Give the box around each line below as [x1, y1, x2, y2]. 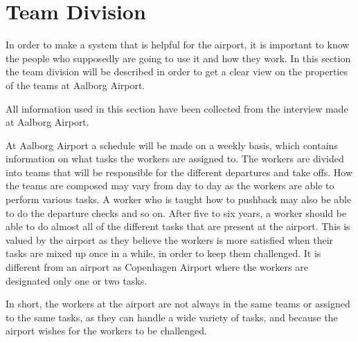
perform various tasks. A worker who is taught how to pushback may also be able [6, 192, 352, 207]
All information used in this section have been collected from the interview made [6, 101, 348, 115]
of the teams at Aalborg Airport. [6, 77, 145, 92]
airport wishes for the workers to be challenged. [6, 323, 207, 338]
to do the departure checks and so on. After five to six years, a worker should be [6, 205, 347, 220]
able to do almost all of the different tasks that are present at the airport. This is [6, 219, 350, 234]
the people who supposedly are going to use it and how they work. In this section [6, 50, 351, 65]
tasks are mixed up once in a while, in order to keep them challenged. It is [6, 246, 321, 260]
